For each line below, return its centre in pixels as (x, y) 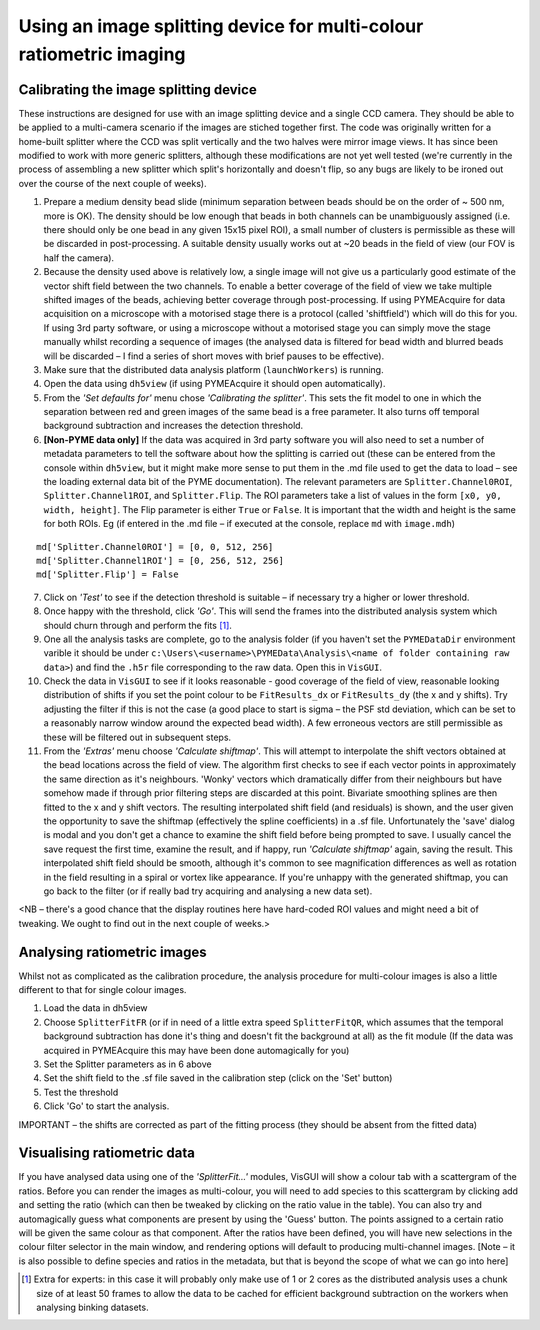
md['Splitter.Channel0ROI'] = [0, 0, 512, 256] (155, 546)
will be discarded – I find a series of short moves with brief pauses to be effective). (214, 356)
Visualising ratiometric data (106, 1153)
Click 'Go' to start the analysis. (106, 1106)
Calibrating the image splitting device (137, 89)
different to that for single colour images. (102, 990)
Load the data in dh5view (96, 1008)
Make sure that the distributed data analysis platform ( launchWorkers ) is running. (213, 369)
